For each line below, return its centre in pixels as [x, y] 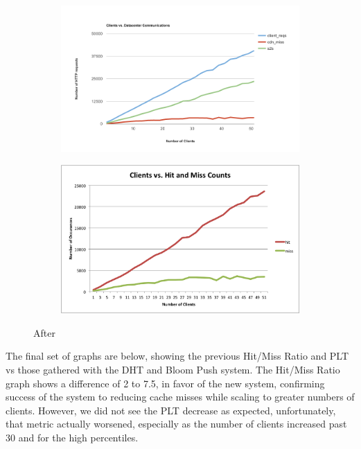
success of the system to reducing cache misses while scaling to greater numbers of [180, 397]
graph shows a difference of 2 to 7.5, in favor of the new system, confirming [165, 383]
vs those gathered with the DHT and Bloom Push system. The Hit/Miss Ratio [173, 370]
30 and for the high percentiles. [72, 437]
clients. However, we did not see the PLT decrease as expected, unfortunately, [171, 410]
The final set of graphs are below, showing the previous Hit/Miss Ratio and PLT [177, 356]
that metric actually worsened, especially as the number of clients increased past [176, 424]
